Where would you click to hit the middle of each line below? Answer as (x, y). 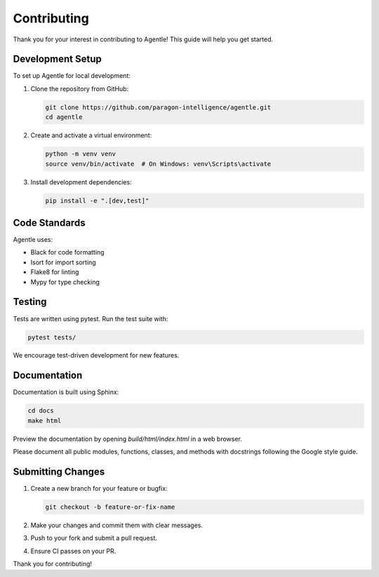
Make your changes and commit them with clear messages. (117, 525)
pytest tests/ (52, 337)
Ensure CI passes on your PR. (73, 551)
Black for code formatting (67, 252)
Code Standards (49, 223)
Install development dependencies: (81, 182)
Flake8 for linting (55, 272)
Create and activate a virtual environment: (91, 135)
